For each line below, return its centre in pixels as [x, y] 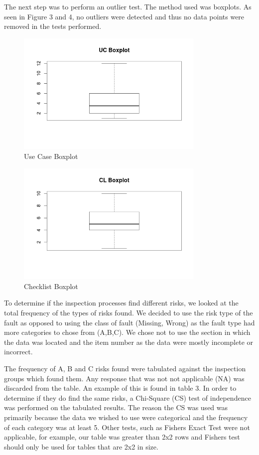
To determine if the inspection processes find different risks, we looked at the [121, 303]
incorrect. [18, 352]
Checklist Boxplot [51, 286]
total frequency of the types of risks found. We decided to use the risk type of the [129, 313]
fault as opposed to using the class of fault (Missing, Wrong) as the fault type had [129, 322]
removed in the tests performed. [53, 26]
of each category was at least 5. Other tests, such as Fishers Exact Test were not [127, 427]
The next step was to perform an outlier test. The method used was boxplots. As [128, 6]
